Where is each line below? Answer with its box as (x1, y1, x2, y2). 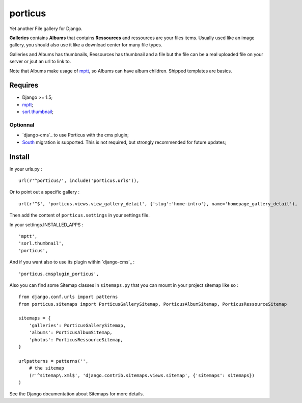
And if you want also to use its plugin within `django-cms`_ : (9, 259, 135, 265)
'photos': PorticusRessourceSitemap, (29, 337, 123, 342)
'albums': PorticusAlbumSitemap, (29, 330, 113, 336)
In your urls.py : (9, 166, 43, 172)
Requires (9, 81, 39, 90)
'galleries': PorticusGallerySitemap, (29, 323, 126, 328)
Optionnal (9, 121, 35, 128)
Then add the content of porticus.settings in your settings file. (9, 212, 150, 219)
